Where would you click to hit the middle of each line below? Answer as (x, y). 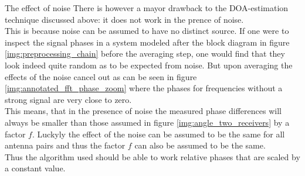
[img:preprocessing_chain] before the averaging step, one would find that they (145, 54)
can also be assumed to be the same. (200, 145)
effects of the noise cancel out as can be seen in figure (101, 76)
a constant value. (35, 168)
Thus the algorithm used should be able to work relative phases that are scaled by (152, 156)
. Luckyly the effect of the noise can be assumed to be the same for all (158, 134)
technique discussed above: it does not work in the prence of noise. (124, 19)
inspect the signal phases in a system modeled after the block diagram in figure (147, 42)
